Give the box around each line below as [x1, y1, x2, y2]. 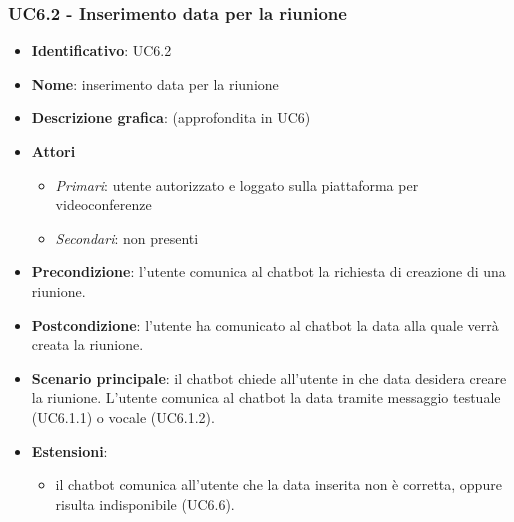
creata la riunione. [31, 334, 144, 355]
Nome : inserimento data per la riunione [31, 73, 279, 94]
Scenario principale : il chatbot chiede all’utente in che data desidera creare [31, 367, 507, 388]
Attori [31, 141, 76, 161]
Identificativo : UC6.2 [31, 40, 172, 61]
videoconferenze [55, 194, 152, 215]
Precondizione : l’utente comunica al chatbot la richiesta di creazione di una [31, 261, 506, 282]
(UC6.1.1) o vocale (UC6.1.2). [31, 406, 215, 427]
